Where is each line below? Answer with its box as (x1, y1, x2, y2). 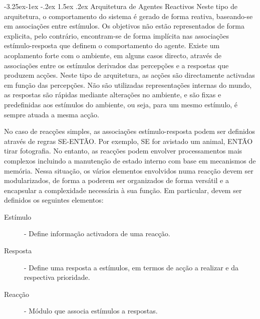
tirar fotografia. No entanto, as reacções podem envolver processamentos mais (4, 145, 242, 156)
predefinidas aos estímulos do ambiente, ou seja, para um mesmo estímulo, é (4, 99, 238, 109)
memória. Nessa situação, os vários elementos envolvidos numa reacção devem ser (4, 165, 253, 176)
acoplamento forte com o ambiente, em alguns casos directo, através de (4, 50, 221, 60)
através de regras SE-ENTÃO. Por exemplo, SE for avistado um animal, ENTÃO (4, 135, 253, 146)
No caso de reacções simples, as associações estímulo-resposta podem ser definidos (4, 126, 255, 136)
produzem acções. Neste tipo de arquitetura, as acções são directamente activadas (4, 70, 255, 80)
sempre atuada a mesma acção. (4, 109, 99, 119)
